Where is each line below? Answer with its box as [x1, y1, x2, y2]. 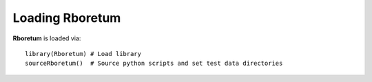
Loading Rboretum [12, 10, 121, 25]
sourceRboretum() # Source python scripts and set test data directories [25, 59, 283, 68]
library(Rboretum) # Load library [25, 50, 141, 57]
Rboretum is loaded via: [12, 34, 81, 42]
